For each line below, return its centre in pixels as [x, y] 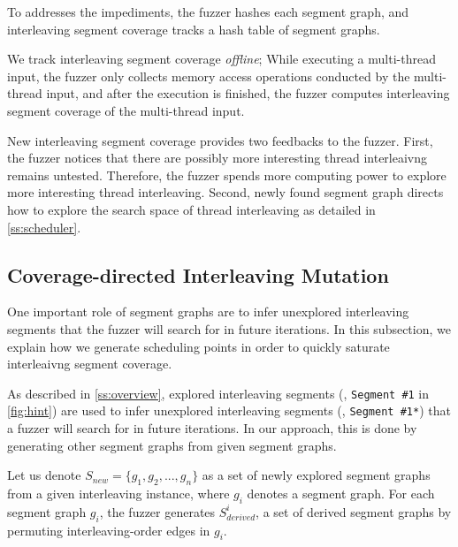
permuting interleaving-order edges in [109, 530]
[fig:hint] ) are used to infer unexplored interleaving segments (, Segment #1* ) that [229, 410]
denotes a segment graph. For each [341, 493]
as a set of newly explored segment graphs [316, 475]
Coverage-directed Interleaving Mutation [198, 274]
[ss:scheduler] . [44, 227]
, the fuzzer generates [157, 511]
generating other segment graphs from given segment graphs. [172, 445]
